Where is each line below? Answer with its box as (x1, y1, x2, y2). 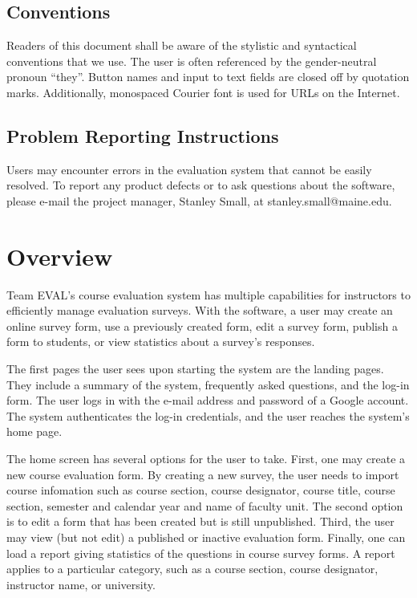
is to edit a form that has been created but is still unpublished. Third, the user (6, 513, 395, 530)
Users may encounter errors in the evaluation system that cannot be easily (6, 161, 372, 177)
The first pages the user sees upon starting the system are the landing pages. (6, 360, 384, 377)
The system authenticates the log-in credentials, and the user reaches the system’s (6, 407, 410, 424)
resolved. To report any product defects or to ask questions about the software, (6, 177, 395, 193)
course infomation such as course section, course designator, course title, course (6, 482, 395, 498)
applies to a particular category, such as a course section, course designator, (6, 560, 379, 577)
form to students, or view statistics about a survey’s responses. (6, 333, 315, 350)
